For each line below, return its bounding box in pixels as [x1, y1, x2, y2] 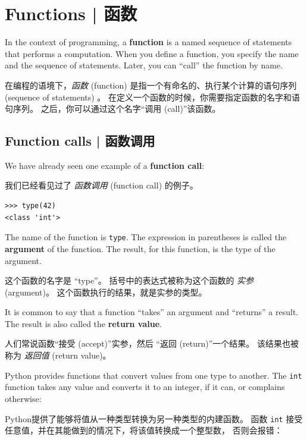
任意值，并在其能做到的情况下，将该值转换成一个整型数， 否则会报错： [5, 424, 283, 436]
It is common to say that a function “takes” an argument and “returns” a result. [5, 306, 299, 318]
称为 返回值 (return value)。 [5, 349, 111, 362]
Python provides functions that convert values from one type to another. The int [5, 369, 302, 381]
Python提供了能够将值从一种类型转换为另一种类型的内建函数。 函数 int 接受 [5, 412, 303, 425]
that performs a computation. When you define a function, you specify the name [5, 47, 299, 59]
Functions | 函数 [5, 1, 137, 26]
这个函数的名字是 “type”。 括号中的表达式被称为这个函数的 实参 [5, 274, 254, 287]
